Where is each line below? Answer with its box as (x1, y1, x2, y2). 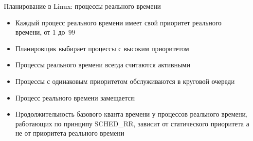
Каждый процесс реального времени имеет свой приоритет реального (15, 17, 222, 27)
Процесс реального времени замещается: (15, 92, 136, 102)
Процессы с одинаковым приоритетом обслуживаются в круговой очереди (15, 76, 235, 86)
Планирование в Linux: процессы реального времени (4, 1, 161, 11)
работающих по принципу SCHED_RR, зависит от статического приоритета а (15, 118, 249, 128)
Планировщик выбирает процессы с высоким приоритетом (15, 43, 189, 53)
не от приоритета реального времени (15, 128, 125, 138)
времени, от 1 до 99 (15, 27, 75, 37)
